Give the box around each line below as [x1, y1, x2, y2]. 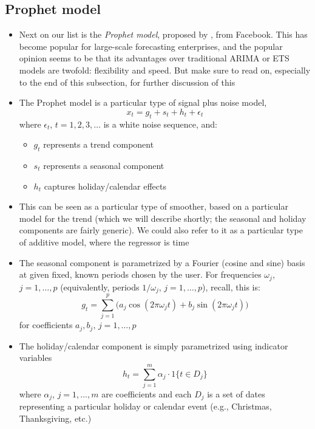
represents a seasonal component [43, 159, 164, 171]
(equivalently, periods [60, 280, 140, 293]
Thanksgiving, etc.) [19, 411, 92, 424]
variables [19, 351, 52, 364]
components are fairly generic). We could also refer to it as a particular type [19, 224, 303, 236]
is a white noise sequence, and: [103, 117, 217, 130]
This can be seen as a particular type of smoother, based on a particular [19, 200, 288, 213]
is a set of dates [207, 387, 265, 400]
